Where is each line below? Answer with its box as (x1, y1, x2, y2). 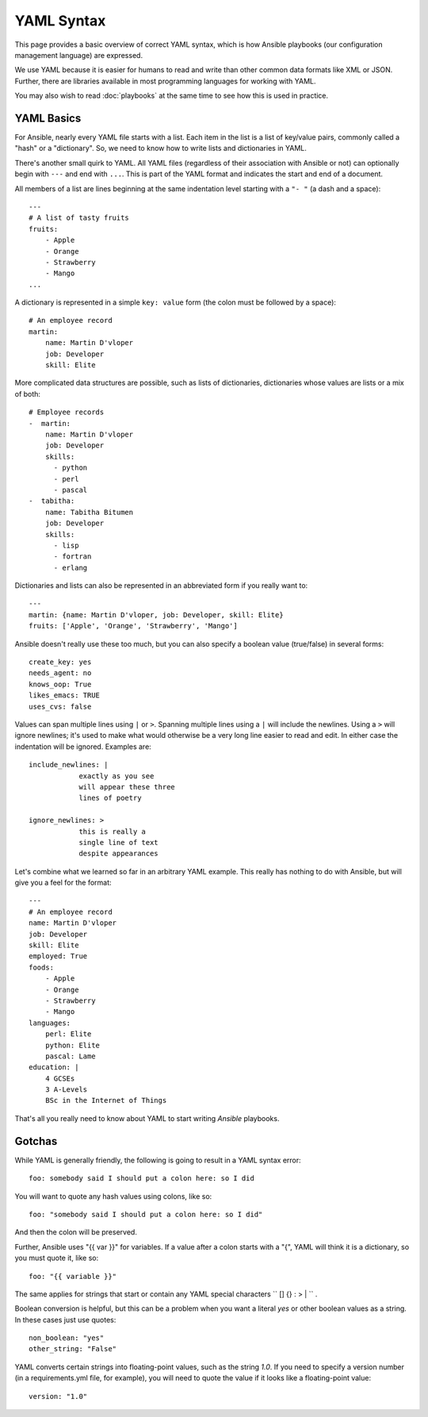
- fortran (53, 552, 92, 561)
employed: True (29, 952, 88, 961)
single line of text (78, 838, 159, 847)
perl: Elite (44, 1030, 92, 1039)
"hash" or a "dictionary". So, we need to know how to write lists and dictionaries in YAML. (14, 144, 307, 153)
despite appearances (78, 849, 159, 858)
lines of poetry (78, 793, 142, 803)
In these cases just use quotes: (14, 1315, 117, 1324)
